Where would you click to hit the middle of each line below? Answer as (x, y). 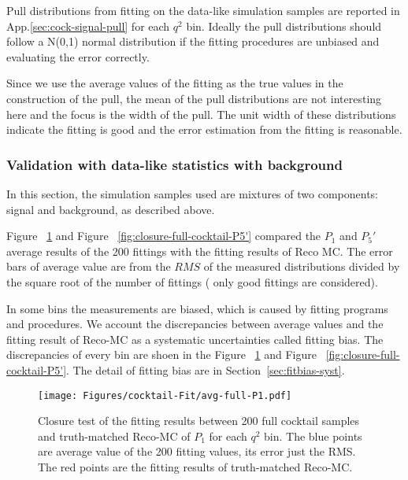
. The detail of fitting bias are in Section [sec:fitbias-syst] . (206, 369)
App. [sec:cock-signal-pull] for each (88, 26)
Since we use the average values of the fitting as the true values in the (175, 83)
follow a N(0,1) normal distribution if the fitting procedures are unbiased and (193, 41)
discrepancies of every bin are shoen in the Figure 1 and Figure (161, 354)
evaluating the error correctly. (78, 56)
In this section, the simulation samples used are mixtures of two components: (192, 193)
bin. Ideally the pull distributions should (284, 26)
